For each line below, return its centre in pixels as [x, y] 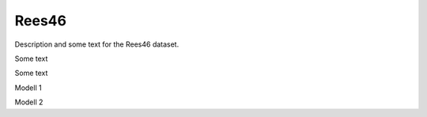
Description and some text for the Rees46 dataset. [97, 44]
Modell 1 [28, 88]
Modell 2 [29, 102]
